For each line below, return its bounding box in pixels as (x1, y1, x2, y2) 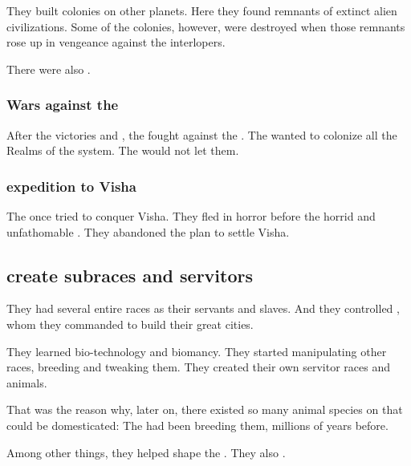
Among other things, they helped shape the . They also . (6, 444, 286, 460)
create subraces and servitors (6, 262, 253, 287)
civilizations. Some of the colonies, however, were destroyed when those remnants (6, 18, 405, 34)
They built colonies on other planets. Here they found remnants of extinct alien (6, 2, 397, 18)
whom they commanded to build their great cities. (6, 315, 254, 332)
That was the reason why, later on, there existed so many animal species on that (6, 401, 403, 418)
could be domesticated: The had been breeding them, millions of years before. (6, 416, 389, 433)
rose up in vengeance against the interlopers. (6, 34, 226, 51)
